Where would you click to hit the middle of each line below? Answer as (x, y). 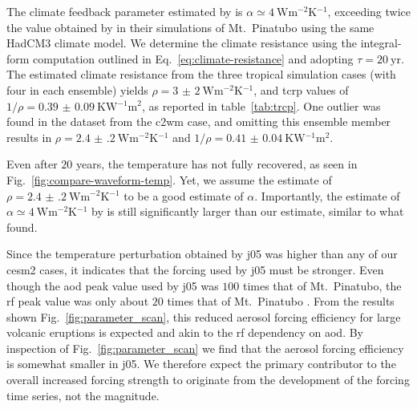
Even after (32, 164)
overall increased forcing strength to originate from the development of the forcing (208, 380)
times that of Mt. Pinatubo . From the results (281, 301)
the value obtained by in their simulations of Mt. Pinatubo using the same (190, 27)
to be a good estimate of (184, 195)
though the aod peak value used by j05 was (113, 285)
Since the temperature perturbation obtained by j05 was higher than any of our (202, 254)
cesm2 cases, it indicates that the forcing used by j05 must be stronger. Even (195, 269)
